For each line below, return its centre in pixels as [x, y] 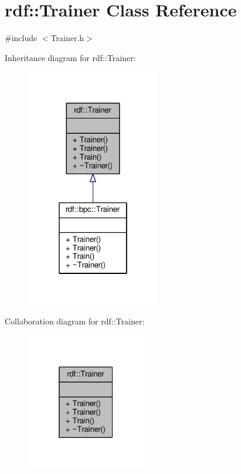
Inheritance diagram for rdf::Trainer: [70, 57]
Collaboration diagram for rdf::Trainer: [75, 321]
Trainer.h [67, 38]
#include [21, 38]
